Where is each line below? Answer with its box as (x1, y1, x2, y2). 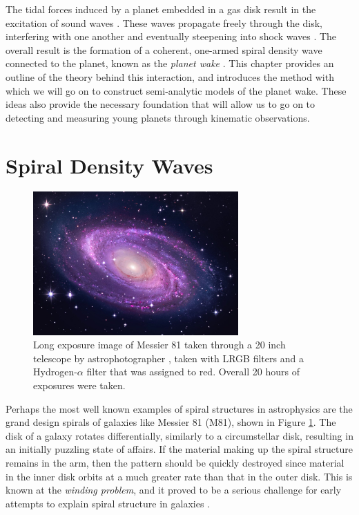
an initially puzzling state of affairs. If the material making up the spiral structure (6, 442, 353, 456)
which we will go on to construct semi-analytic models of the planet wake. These (6, 83, 347, 97)
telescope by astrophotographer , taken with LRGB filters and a (33, 350, 304, 365)
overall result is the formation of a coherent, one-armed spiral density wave (6, 42, 322, 57)
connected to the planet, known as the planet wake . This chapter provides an (6, 56, 334, 71)
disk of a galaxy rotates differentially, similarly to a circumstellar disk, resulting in (6, 428, 353, 442)
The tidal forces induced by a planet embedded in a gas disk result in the (6, 2, 316, 16)
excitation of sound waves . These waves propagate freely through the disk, (6, 15, 322, 30)
